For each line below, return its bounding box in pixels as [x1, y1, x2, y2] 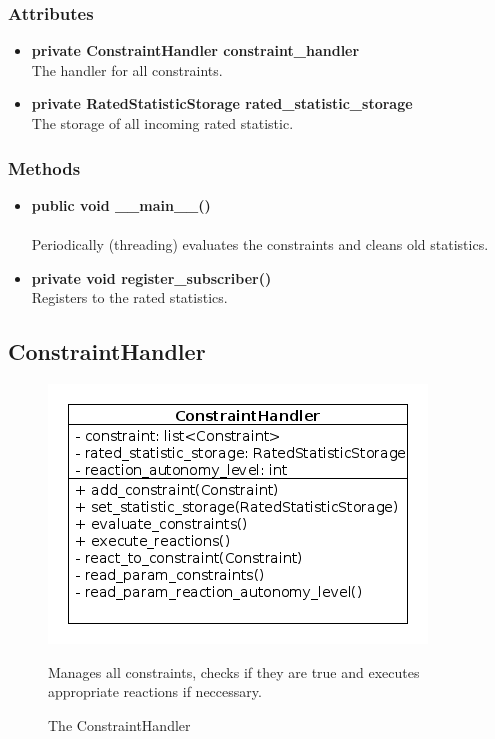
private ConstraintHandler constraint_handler [31, 40, 360, 61]
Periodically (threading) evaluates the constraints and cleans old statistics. [31, 234, 489, 254]
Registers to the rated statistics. [31, 287, 228, 308]
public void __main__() [31, 194, 211, 215]
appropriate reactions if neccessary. [48, 681, 262, 702]
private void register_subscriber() [31, 267, 272, 288]
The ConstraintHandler [48, 714, 191, 735]
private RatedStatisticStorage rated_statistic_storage [31, 93, 413, 114]
